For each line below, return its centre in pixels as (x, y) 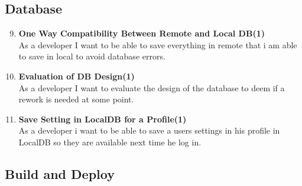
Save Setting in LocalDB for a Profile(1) (103, 119)
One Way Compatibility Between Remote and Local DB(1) (142, 33)
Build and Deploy (60, 173)
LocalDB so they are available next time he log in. (110, 142)
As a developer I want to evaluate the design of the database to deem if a (152, 87)
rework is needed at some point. (76, 99)
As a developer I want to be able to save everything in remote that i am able (158, 44)
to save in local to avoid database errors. (92, 56)
